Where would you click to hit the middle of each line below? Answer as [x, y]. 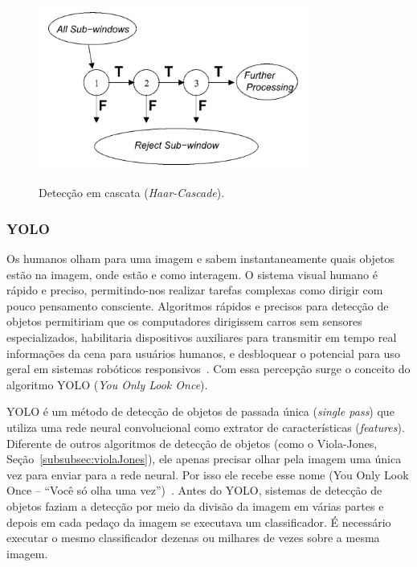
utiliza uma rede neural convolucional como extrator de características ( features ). [206, 427]
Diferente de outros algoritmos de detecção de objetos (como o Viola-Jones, [192, 443]
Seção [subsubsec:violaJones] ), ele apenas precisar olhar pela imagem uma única [204, 459]
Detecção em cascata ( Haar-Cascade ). [132, 193]
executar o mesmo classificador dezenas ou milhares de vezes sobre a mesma [193, 538]
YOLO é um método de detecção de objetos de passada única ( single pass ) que [200, 411]
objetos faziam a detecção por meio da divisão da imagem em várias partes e [195, 505]
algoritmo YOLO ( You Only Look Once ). [107, 384]
